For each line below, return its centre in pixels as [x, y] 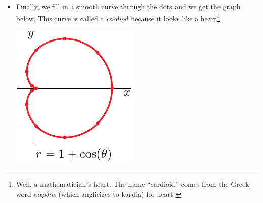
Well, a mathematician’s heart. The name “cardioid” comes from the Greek [133, 184]
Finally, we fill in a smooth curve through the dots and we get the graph [128, 6]
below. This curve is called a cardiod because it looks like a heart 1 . [119, 17]
